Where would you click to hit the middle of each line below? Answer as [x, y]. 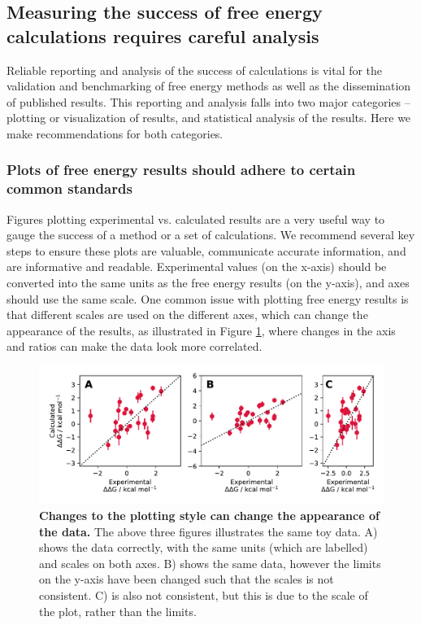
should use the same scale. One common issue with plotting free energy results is [208, 298]
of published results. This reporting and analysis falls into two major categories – [208, 101]
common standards [69, 188]
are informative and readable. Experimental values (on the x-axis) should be [197, 267]
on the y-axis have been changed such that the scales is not [187, 579]
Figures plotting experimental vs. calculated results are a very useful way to [196, 219]
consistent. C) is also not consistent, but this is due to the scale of [204, 594]
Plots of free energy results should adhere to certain [181, 170]
